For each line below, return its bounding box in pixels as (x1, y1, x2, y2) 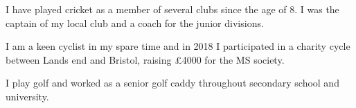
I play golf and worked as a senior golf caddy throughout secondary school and (6, 75, 339, 90)
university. (6, 89, 49, 103)
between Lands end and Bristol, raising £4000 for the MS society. (6, 52, 285, 66)
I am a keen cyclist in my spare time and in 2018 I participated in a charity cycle (6, 39, 350, 53)
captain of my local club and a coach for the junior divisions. (6, 15, 264, 30)
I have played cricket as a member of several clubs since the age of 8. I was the (6, 2, 339, 16)
